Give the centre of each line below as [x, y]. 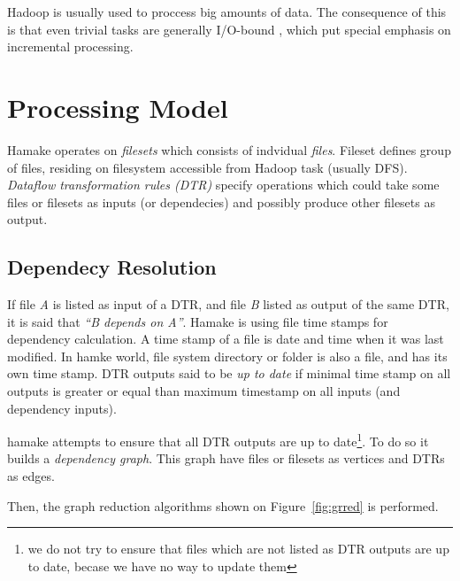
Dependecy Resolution [112, 267]
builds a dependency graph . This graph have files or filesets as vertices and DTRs [226, 458]
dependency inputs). [62, 408]
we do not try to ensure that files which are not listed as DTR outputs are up [238, 549]
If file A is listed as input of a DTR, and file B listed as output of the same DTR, [228, 304]
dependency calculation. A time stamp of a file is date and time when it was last [226, 339]
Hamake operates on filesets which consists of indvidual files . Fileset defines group [229, 149]
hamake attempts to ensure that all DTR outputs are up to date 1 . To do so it [218, 440]
